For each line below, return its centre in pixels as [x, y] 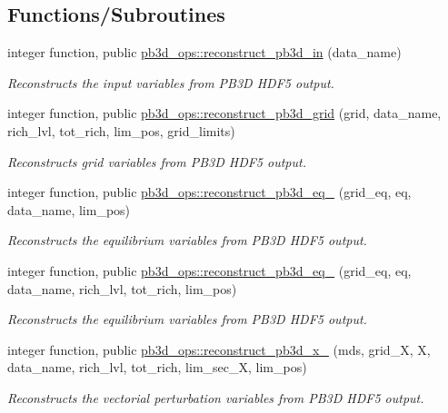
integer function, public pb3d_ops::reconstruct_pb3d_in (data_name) [204, 52]
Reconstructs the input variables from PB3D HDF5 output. [171, 82]
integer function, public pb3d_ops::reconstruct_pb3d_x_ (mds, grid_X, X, [219, 349]
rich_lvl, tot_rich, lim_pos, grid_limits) [121, 130]
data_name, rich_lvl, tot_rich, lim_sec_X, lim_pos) [157, 367]
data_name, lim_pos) [69, 209]
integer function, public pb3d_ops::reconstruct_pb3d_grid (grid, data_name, [224, 113]
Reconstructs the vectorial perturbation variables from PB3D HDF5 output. [216, 397]
